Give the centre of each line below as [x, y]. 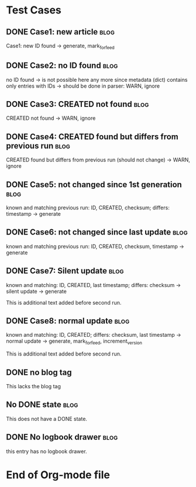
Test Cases [34, 10]
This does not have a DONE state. [47, 419]
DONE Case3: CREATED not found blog [78, 104]
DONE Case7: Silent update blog [65, 271]
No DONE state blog [42, 405]
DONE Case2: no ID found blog [62, 66]
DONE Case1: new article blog [61, 32]
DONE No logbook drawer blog [62, 437]
